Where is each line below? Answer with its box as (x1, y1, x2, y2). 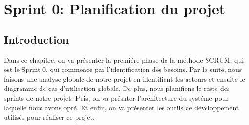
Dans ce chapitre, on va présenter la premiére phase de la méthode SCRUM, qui (4, 54, 244, 65)
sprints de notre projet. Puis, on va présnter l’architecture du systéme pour (4, 92, 228, 103)
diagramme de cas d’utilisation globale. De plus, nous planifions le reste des (4, 83, 230, 93)
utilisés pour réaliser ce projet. (4, 112, 95, 122)
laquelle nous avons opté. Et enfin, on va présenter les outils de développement (4, 102, 239, 112)
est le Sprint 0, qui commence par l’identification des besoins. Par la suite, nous (4, 64, 242, 74)
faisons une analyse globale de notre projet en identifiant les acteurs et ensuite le (4, 73, 245, 84)
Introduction (4, 32, 69, 47)
